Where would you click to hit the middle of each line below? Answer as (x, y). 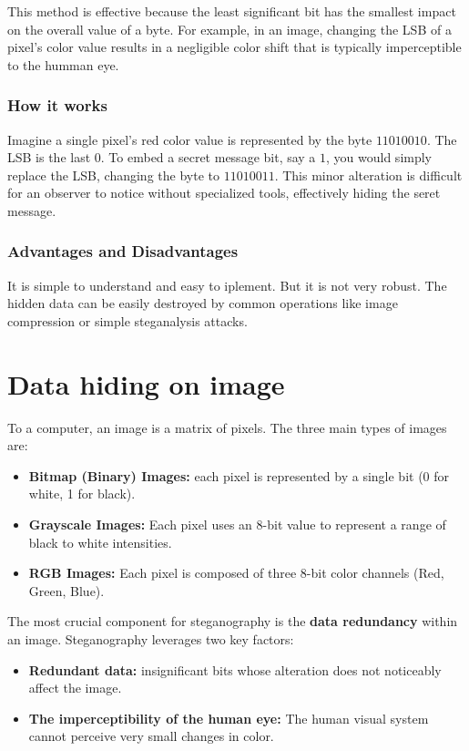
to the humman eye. (63, 64)
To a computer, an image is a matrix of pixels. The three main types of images (227, 427)
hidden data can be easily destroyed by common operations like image (203, 303)
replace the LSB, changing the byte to (113, 175)
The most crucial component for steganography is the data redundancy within (233, 621)
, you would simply (379, 157)
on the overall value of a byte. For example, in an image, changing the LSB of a (229, 29)
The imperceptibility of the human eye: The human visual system (229, 718)
